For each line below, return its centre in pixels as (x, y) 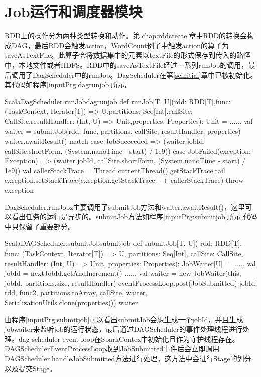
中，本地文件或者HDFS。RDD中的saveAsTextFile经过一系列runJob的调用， (126, 65)
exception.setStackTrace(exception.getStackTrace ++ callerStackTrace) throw (124, 180)
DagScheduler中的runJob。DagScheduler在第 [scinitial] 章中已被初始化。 (145, 75)
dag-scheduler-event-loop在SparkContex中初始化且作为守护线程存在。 (129, 339)
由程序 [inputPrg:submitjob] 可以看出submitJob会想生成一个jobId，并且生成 (124, 319)
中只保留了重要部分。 (40, 226)
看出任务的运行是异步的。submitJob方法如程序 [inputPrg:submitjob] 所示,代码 (134, 217)
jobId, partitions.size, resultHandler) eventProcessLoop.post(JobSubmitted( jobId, (131, 282)
